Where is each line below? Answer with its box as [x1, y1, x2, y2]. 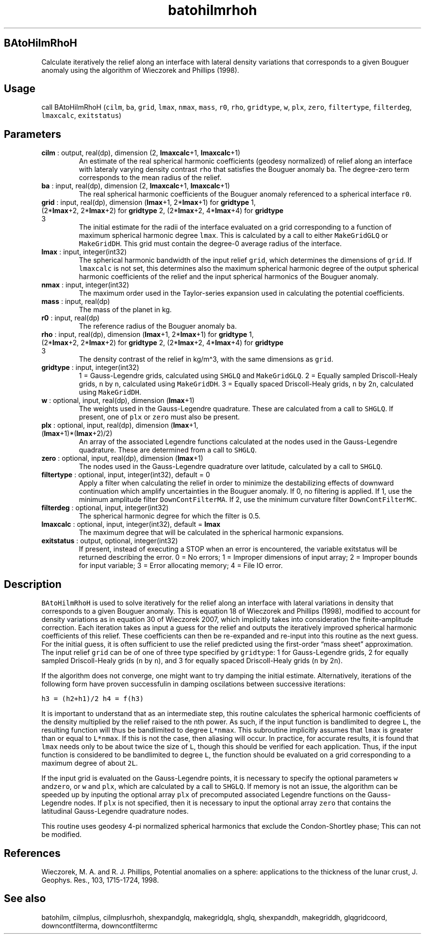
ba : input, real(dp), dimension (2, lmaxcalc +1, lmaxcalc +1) [41, 182, 230, 190]
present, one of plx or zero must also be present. [79, 413, 240, 421]
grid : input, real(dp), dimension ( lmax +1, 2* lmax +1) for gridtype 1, [41, 198, 256, 207]
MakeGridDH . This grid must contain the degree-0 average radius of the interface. [79, 239, 342, 248]
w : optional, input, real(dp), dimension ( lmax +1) [41, 396, 195, 405]
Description [4, 578, 62, 590]
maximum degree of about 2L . [41, 759, 138, 768]
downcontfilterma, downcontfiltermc [41, 921, 158, 930]
